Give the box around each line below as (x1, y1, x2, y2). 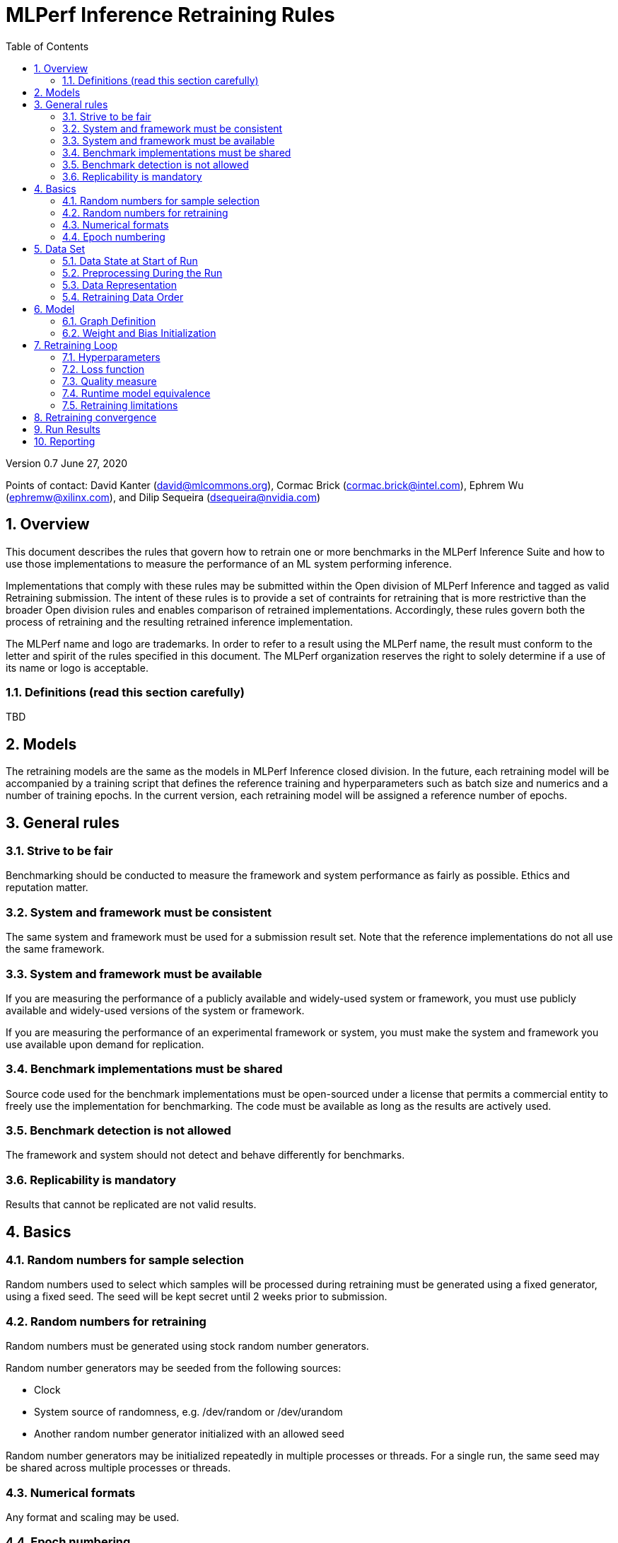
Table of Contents (6, 40, 89, 52)
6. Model (34, 302, 75, 315)
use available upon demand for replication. (6, 1038, 204, 1050)
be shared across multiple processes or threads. (6, 1462, 231, 1474)
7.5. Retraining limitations (62, 398, 178, 411)
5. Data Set (34, 242, 86, 255)
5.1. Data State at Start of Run (62, 254, 198, 267)
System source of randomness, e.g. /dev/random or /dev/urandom (34, 1406, 343, 1418)
